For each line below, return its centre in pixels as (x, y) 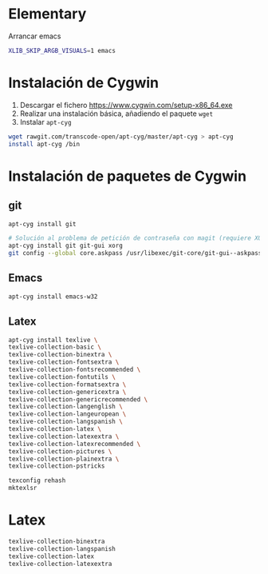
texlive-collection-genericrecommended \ (78, 399)
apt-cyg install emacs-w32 (53, 297)
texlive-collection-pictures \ (60, 451)
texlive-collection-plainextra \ (64, 459)
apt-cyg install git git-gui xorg (66, 246)
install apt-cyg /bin (44, 144)
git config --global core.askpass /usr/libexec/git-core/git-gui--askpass (135, 253)
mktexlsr (23, 488)
